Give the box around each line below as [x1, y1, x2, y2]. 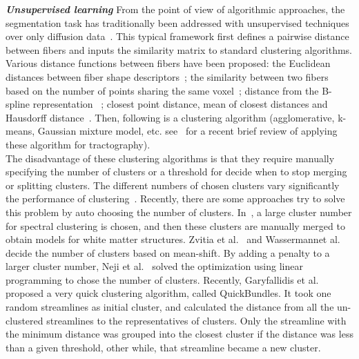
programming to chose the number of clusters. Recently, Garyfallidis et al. [6, 272, 319, 287]
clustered [6, 313, 43, 327]
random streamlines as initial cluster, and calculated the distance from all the [6, 300, 334, 314]
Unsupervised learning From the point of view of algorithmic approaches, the [6, 2, 345, 16]
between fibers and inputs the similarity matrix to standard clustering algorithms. [6, 42, 353, 57]
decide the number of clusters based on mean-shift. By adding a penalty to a [6, 245, 330, 260]
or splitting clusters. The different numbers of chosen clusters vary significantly [6, 177, 340, 192]
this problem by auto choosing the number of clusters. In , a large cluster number [6, 204, 352, 219]
